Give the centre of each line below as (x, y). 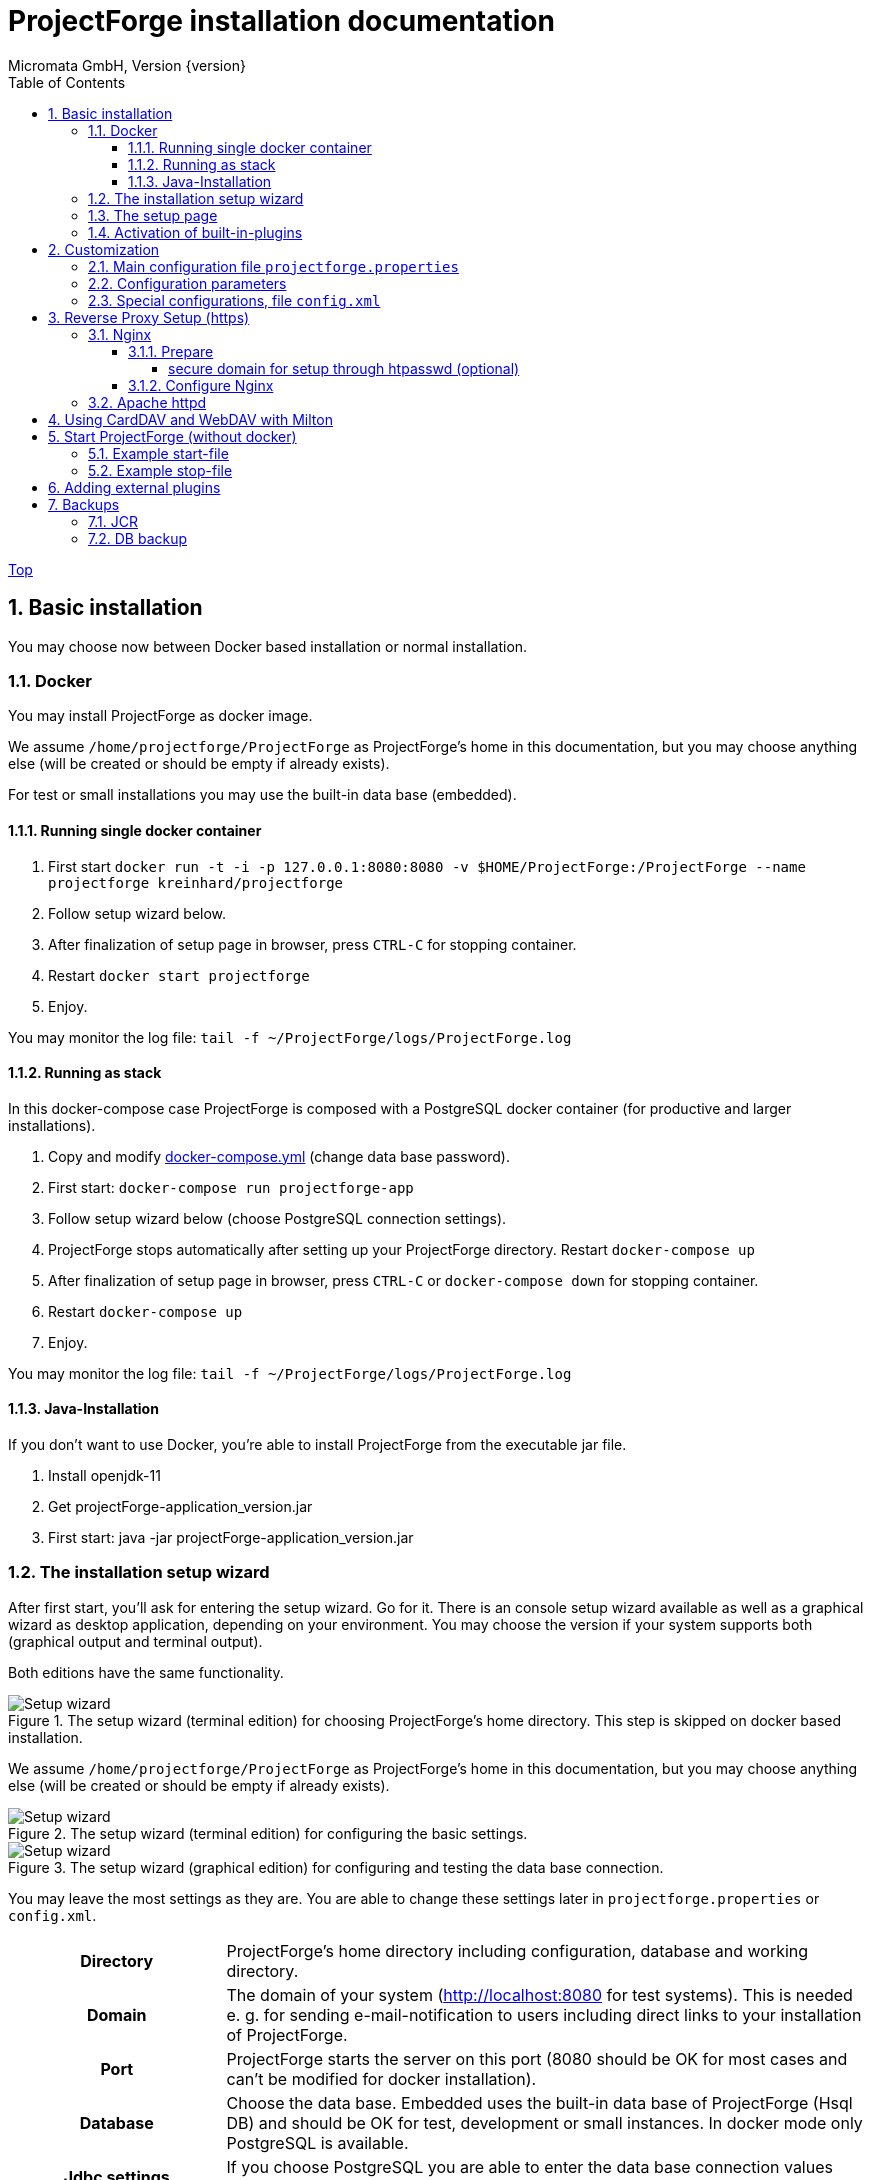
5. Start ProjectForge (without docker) (172, 436)
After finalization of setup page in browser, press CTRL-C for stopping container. (312, 944)
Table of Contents (67, 82)
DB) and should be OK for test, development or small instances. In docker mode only (544, 2122)
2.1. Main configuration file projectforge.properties (273, 266)
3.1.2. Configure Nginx (201, 385)
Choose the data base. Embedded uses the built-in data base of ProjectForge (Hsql (539, 2102)
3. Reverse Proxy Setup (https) (149, 317)
